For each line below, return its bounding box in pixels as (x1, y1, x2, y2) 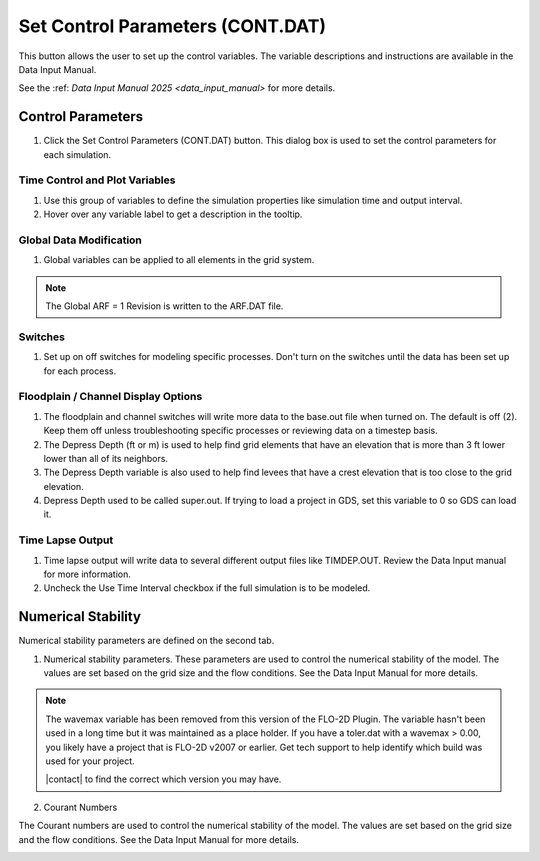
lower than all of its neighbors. (43, 452, 169, 464)
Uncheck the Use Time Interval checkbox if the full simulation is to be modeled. (43, 582, 371, 594)
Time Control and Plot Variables (18, 173, 176, 187)
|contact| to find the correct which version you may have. (45, 773, 282, 785)
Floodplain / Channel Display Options (18, 390, 203, 404)
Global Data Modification (18, 233, 142, 247)
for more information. (43, 568, 132, 580)
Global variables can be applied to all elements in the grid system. (43, 254, 315, 266)
